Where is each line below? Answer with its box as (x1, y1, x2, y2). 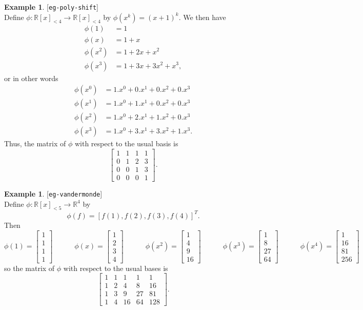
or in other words (4, 72, 58, 83)
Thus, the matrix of (4, 138, 66, 149)
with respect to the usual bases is (63, 262, 168, 273)
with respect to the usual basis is (74, 138, 178, 149)
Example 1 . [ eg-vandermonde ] (4, 188, 103, 199)
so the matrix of (4, 262, 55, 273)
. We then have (178, 11, 226, 22)
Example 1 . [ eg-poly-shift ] (4, 2, 98, 12)
